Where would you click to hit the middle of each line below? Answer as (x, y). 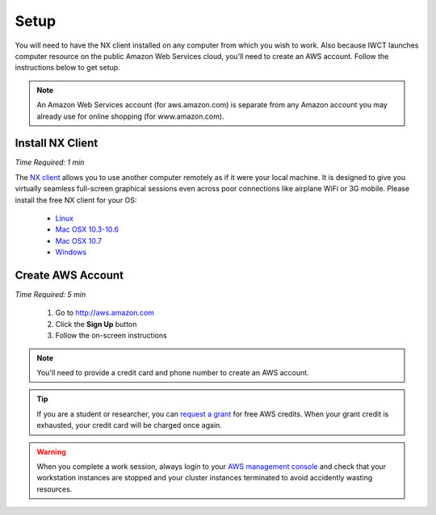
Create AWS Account (69, 275)
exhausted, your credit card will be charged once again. (129, 425)
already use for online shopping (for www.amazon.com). (131, 116)
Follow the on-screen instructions (111, 336)
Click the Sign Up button (96, 324)
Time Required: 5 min (50, 295)
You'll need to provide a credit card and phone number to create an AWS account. (173, 373)
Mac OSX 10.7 (79, 241)
